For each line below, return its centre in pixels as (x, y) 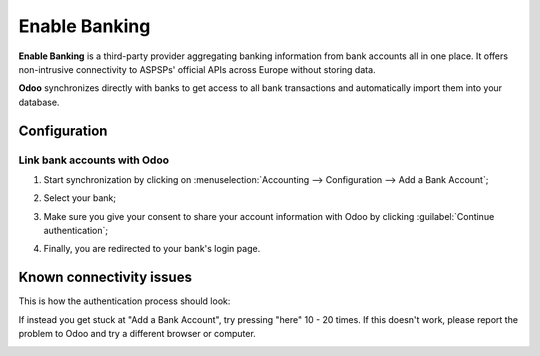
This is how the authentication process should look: (124, 301)
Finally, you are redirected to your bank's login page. (152, 249)
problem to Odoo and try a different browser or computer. (137, 334)
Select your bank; (80, 198)
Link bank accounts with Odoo (94, 160)
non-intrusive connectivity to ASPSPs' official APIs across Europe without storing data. (197, 69)
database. (39, 102)
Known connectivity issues (105, 277)
